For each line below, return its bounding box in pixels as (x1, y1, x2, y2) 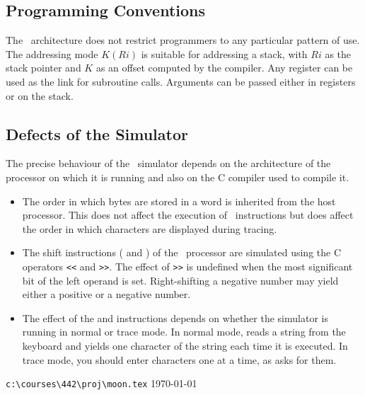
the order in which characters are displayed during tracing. (22, 221, 277, 236)
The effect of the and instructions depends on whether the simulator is (22, 310, 328, 325)
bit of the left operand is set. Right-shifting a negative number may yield (22, 273, 339, 287)
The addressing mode (6, 46, 98, 61)
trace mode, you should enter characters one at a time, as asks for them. (22, 352, 337, 367)
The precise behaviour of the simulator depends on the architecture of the (6, 156, 331, 171)
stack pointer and (6, 60, 81, 75)
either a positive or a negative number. (22, 287, 191, 302)
